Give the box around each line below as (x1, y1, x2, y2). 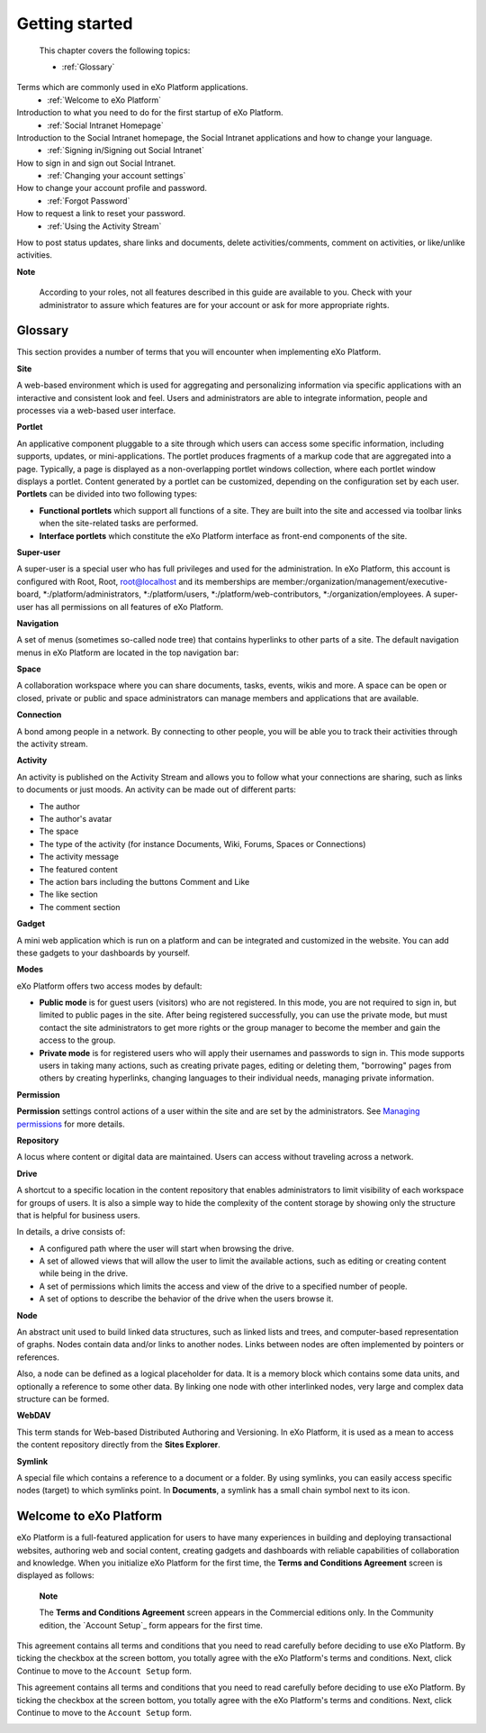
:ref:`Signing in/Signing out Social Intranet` (47, 145, 204, 156)
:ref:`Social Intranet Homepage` (47, 120, 164, 131)
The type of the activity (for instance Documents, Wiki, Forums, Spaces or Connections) (39, 838, 366, 849)
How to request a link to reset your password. (16, 208, 186, 219)
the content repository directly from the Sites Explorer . (16, 1439, 220, 1450)
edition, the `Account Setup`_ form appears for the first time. (39, 1619, 263, 1630)
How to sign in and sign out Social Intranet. (16, 158, 176, 169)
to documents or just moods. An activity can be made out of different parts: (16, 784, 297, 795)
